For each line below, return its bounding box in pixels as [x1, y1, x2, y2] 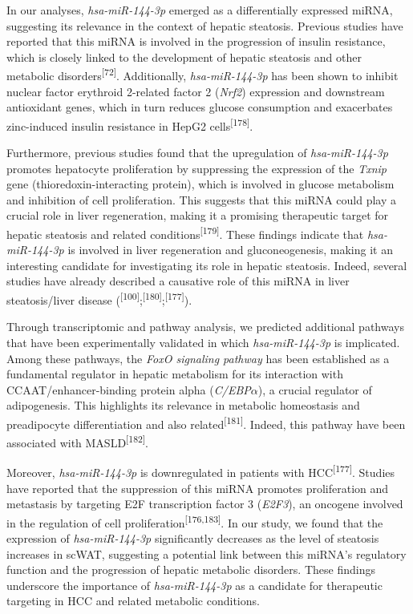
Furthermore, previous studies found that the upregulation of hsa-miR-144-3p [6, 144, 388, 161]
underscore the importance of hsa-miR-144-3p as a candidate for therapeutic [6, 576, 383, 593]
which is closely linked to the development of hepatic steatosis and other [6, 48, 362, 65]
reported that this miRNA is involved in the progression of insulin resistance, [6, 33, 386, 50]
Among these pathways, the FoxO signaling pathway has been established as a [6, 349, 390, 366]
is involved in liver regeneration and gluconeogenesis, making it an [67, 241, 393, 258]
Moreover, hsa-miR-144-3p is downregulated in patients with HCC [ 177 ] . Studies [6, 462, 395, 481]
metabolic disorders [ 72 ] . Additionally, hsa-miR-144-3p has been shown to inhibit [6, 65, 399, 84]
